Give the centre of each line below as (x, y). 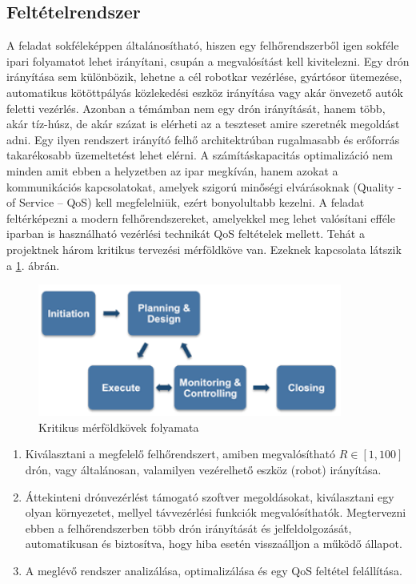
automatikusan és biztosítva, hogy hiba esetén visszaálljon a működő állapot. (214, 544)
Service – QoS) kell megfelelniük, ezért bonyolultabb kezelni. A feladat (192, 202)
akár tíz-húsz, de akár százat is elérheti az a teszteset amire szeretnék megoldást (203, 124)
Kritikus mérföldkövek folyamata (119, 427)
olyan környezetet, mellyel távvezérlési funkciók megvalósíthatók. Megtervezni (216, 512)
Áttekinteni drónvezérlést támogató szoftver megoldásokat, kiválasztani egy (210, 496)
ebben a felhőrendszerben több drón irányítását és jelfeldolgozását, (188, 528)
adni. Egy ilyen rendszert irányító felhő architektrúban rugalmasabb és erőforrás (203, 139)
